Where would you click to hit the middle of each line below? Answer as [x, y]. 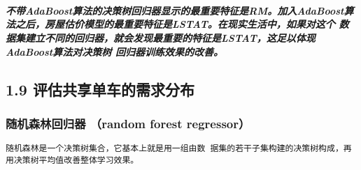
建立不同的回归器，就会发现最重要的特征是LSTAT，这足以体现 [170, 37]
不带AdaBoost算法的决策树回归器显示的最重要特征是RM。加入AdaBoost [175, 10]
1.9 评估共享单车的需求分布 [100, 89]
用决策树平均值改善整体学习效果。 [72, 160]
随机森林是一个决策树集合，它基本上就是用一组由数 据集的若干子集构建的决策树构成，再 [179, 149]
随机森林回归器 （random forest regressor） [128, 123]
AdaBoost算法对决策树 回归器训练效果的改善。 [115, 51]
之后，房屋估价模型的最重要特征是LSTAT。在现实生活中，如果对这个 [175, 24]
